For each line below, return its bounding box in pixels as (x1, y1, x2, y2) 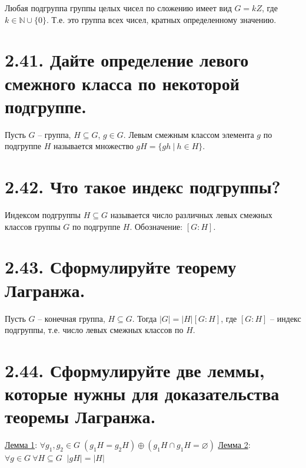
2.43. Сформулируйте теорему (5, 255, 237, 279)
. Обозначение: (129, 220, 183, 232)
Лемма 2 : (218, 439, 251, 451)
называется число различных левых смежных (110, 209, 272, 220)
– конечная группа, (38, 312, 105, 324)
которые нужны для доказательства (5, 381, 280, 406)
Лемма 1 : (5, 439, 38, 451)
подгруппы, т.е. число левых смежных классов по (5, 324, 184, 336)
